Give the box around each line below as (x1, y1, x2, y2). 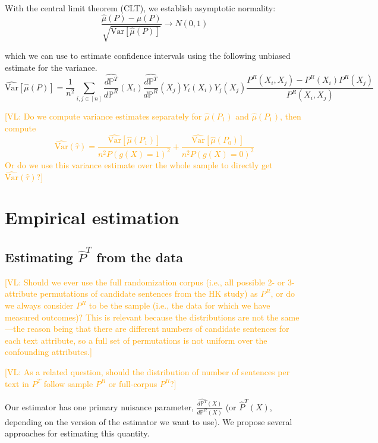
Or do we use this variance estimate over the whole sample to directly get (5, 158, 273, 171)
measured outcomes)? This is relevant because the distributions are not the (5, 310, 279, 323)
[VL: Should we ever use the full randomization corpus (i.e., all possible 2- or (5, 275, 285, 288)
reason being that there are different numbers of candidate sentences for (27, 322, 289, 335)
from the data (96, 248, 184, 266)
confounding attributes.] (5, 345, 92, 358)
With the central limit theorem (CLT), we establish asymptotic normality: (5, 2, 276, 14)
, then (280, 110, 301, 122)
